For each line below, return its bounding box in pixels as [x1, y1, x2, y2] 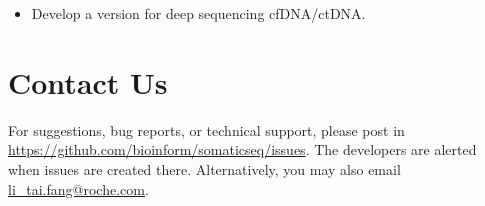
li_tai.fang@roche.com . [8, 178, 149, 199]
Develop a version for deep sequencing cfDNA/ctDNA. [31, 3, 366, 23]
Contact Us [8, 61, 168, 102]
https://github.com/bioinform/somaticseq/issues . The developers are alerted [8, 139, 477, 160]
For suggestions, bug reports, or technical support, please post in [8, 119, 405, 140]
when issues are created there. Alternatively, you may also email [8, 158, 401, 179]
